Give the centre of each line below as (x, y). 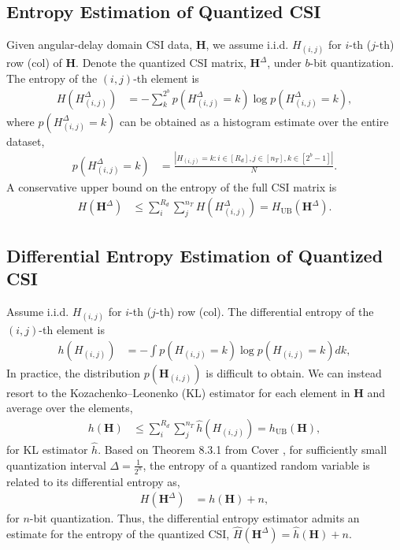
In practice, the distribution (74, 372)
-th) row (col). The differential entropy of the (265, 311)
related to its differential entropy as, (93, 481)
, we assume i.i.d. (247, 45)
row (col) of (34, 63)
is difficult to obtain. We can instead (294, 372)
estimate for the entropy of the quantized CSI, (118, 533)
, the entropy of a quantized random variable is (256, 465)
